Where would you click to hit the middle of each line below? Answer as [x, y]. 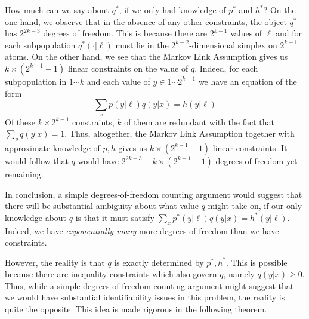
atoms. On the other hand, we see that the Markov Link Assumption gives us [146, 56]
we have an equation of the [248, 81]
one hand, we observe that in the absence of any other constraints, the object [146, 21]
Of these [20, 122]
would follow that [37, 160]
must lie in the [142, 45]
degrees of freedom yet [257, 160]
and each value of [118, 81]
